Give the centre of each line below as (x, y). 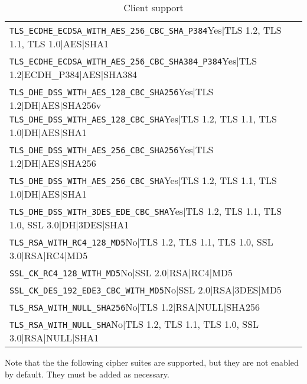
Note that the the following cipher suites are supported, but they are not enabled (152, 362)
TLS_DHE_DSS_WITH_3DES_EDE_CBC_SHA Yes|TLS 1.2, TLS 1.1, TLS (146, 211)
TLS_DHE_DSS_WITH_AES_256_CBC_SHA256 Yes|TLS (112, 149)
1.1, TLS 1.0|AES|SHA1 (59, 43)
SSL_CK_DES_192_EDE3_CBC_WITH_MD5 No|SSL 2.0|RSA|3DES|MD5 (146, 290)
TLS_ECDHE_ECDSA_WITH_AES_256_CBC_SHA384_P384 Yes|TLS (133, 61)
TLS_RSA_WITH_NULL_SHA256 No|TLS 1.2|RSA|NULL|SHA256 (135, 307)
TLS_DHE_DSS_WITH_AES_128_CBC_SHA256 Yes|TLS (112, 91)
